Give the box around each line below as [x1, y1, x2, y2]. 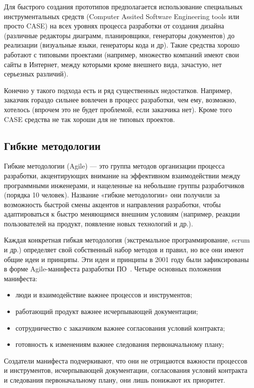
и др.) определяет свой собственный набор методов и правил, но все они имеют [4, 244, 244, 255]
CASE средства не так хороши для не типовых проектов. [4, 114, 175, 124]
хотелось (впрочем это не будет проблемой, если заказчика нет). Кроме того [4, 104, 232, 114]
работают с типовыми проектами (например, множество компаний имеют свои [4, 49, 239, 59]
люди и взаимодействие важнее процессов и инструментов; [15, 290, 192, 300]
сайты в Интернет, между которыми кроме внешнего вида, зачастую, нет [4, 59, 222, 69]
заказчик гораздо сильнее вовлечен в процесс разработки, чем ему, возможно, [4, 95, 236, 105]
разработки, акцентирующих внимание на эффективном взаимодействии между [4, 170, 241, 180]
